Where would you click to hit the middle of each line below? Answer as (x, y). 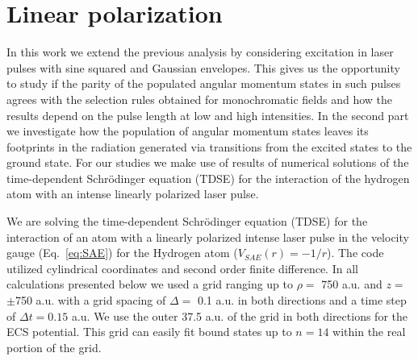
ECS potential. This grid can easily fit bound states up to (149, 332)
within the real (369, 332)
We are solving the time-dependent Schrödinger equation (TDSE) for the (187, 221)
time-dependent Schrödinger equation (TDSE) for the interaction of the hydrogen (208, 178)
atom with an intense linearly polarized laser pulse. (133, 194)
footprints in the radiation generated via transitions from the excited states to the (209, 146)
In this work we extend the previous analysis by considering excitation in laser (200, 52)
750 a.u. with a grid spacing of (90, 300)
